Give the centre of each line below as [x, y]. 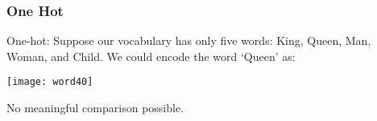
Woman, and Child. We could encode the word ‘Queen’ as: [151, 56]
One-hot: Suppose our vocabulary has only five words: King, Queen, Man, [189, 40]
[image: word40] [50, 82]
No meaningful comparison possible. [95, 108]
